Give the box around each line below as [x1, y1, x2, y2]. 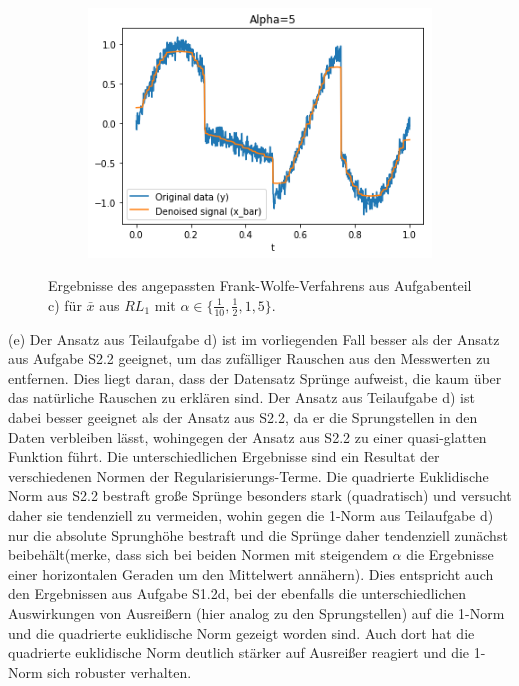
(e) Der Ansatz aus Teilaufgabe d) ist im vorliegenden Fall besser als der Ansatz [8, 328, 500, 349]
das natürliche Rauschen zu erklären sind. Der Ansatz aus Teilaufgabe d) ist [8, 387, 475, 408]
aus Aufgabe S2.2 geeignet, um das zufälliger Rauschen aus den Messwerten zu [8, 348, 491, 369]
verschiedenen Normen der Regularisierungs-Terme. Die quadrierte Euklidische [8, 465, 489, 486]
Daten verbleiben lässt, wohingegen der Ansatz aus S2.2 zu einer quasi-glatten [8, 426, 487, 447]
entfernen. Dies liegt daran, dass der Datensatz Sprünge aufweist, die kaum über [8, 367, 502, 388]
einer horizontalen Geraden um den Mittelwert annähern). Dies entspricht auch [8, 563, 494, 584]
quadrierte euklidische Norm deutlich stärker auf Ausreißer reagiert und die [8, 642, 470, 663]
